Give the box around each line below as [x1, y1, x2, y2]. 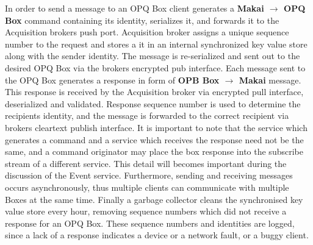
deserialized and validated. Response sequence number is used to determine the [5, 97, 301, 110]
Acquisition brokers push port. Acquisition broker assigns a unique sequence [5, 26, 289, 38]
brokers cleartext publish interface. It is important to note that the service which [5, 121, 308, 133]
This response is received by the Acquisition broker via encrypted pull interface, [5, 85, 304, 98]
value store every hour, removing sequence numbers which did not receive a [5, 205, 287, 218]
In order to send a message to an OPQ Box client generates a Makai [5, 2, 264, 14]
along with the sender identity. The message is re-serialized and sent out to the [5, 49, 300, 62]
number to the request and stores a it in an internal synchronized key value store [5, 37, 308, 50]
